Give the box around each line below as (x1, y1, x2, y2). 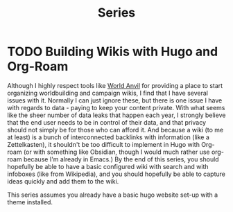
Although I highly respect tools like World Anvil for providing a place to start (7, 81, 223, 89)
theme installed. (7, 197, 53, 206)
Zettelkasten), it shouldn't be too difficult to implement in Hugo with (7, 140, 200, 148)
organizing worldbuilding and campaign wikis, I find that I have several (7, 89, 209, 97)
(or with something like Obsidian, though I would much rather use (23, 148, 210, 156)
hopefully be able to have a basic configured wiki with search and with (7, 162, 209, 170)
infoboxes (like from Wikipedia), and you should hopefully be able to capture (7, 170, 225, 178)
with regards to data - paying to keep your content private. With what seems (7, 103, 225, 112)
